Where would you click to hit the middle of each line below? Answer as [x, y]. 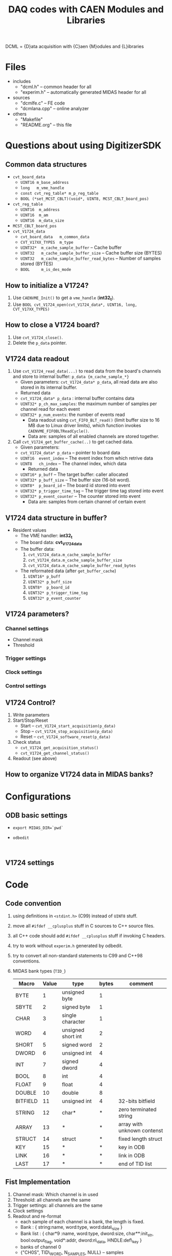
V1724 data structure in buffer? [56, 518]
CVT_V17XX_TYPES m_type [47, 243]
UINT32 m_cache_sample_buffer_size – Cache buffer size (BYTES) [91, 253]
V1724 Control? [30, 703]
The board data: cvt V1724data [51, 543]
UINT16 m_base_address [45, 183]
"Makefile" [31, 119]
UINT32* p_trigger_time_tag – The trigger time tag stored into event [92, 491]
